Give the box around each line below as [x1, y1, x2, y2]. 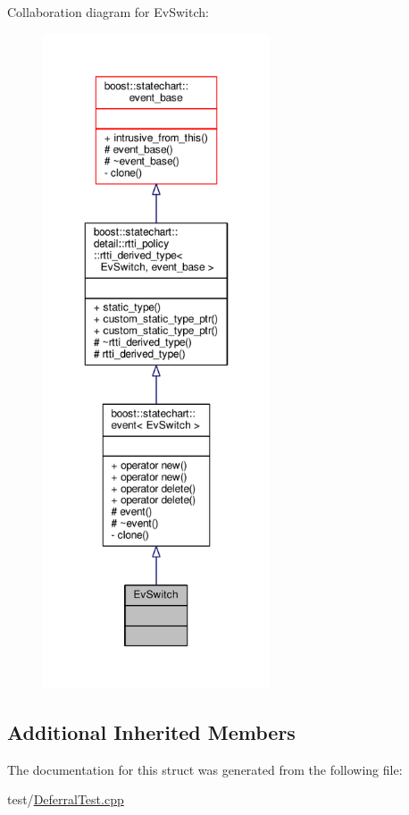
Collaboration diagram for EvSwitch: [7, 3, 209, 21]
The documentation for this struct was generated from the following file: [7, 760, 403, 778]
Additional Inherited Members [7, 718, 296, 745]
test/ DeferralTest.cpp [7, 790, 124, 809]
